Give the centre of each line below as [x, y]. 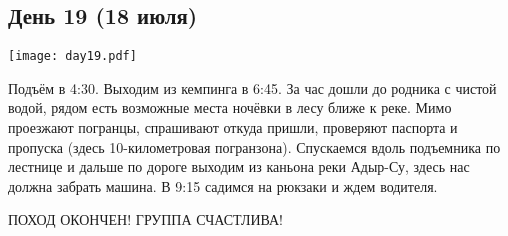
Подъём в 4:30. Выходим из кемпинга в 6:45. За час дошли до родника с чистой [252, 87]
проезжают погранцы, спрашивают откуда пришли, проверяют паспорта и [233, 127]
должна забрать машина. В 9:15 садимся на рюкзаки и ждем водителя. [223, 185]
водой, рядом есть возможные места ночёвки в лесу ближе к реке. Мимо [230, 107]
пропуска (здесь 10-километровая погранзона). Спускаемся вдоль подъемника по [254, 146]
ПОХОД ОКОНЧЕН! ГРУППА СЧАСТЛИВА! [145, 219]
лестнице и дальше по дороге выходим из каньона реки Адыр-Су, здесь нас [239, 166]
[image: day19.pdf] [72, 56]
